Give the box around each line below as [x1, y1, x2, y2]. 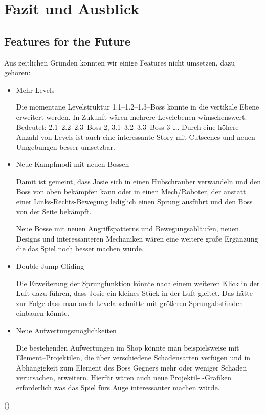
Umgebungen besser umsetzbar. [16, 141, 115, 152]
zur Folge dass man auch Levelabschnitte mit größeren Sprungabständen [16, 297, 244, 308]
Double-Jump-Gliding [16, 260, 84, 271]
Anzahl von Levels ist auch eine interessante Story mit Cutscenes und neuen [16, 132, 255, 142]
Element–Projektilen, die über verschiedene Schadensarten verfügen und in [16, 352, 251, 363]
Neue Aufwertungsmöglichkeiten [16, 325, 117, 336]
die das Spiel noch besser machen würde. [16, 243, 144, 254]
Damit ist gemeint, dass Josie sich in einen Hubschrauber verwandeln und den [16, 176, 261, 186]
